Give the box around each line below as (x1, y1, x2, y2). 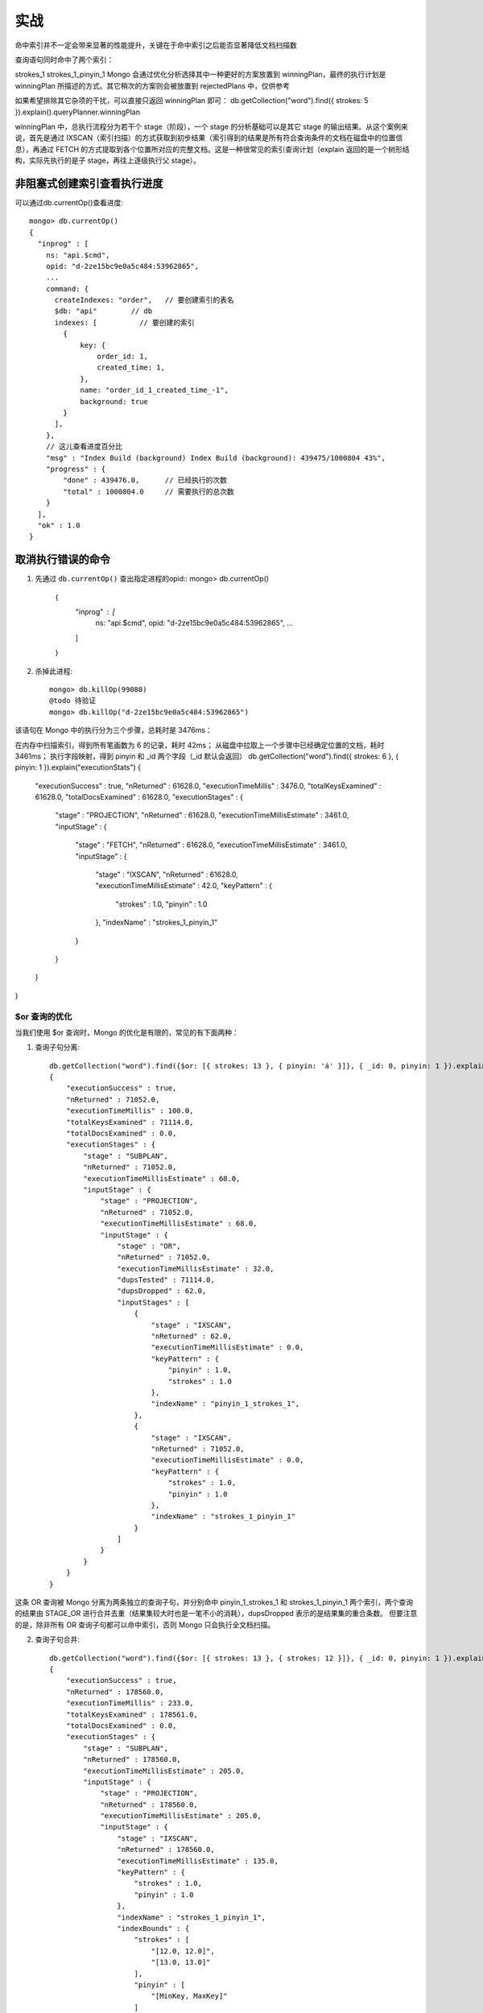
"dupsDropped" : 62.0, (117, 1287, 207, 1296)
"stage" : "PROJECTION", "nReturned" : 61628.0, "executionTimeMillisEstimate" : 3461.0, (55, 810, 349, 820)
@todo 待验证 (49, 696, 97, 705)
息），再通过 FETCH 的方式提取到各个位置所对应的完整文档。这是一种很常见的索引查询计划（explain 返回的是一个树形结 (14, 144, 410, 154)
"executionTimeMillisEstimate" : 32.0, (117, 1264, 275, 1273)
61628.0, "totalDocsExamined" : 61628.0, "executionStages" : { (35, 792, 243, 802)
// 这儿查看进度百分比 (45, 442, 123, 451)
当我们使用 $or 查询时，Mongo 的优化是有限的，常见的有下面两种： (14, 1027, 239, 1037)
